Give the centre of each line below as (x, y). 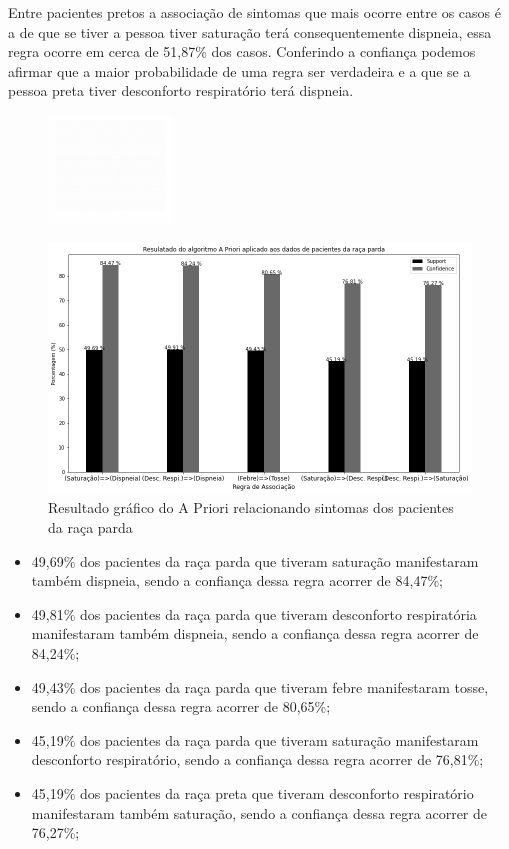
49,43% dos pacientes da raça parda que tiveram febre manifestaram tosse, (260, 686)
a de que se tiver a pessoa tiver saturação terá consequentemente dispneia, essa (250, 31)
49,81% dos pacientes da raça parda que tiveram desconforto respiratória (254, 613)
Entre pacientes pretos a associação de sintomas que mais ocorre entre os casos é (254, 12)
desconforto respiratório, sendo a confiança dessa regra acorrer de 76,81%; (257, 759)
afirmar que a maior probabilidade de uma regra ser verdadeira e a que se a (239, 70)
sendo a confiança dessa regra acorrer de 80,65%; (181, 706)
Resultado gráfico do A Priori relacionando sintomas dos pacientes (251, 507)
